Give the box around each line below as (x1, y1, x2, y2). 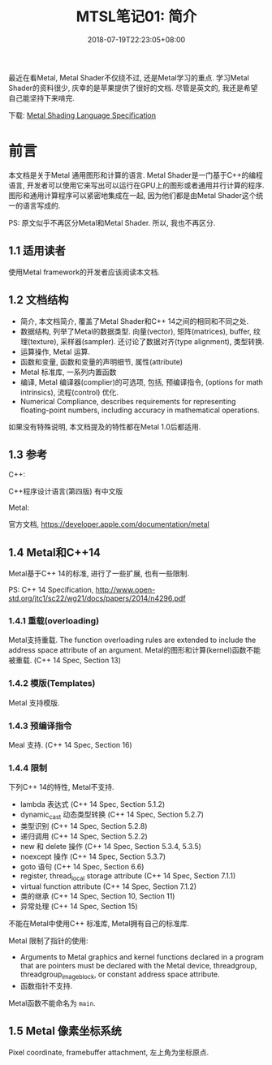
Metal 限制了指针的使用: (8, 935, 89, 946)
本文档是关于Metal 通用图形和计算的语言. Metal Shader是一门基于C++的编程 (8, 170, 264, 179)
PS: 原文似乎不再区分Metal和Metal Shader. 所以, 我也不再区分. (8, 218, 216, 227)
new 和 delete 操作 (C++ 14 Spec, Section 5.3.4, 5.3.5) (19, 842, 201, 852)
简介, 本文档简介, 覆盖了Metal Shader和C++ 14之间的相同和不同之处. (19, 316, 249, 326)
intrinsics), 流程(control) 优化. (19, 387, 119, 397)
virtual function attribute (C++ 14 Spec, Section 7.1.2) (19, 882, 197, 891)
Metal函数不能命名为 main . (8, 998, 96, 1007)
